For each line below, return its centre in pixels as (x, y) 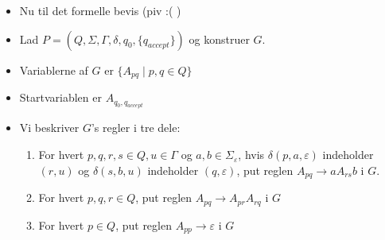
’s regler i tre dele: (136, 128)
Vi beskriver (49, 128)
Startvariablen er (60, 97)
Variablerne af (54, 70)
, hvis (251, 155)
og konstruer (219, 39)
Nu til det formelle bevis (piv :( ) (100, 10)
